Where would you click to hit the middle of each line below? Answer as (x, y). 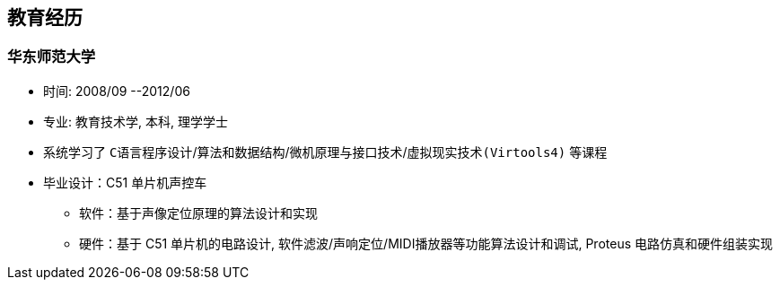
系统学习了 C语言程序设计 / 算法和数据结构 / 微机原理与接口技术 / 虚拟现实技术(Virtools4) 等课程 (325, 152)
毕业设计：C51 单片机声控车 (125, 182)
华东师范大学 (52, 57)
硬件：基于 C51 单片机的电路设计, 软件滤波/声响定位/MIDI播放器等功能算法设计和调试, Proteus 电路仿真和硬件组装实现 (426, 243)
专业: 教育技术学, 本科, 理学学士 (136, 121)
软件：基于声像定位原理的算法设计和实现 (198, 213)
